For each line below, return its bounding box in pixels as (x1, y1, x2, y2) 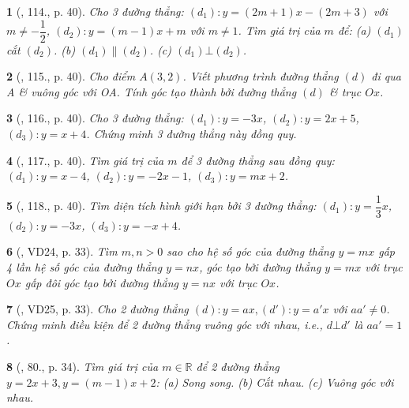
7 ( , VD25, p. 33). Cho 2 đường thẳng (6, 301, 189, 317)
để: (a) (337, 22, 371, 39)
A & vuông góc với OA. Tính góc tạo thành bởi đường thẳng (6, 83, 297, 99)
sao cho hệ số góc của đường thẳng (167, 243, 335, 260)
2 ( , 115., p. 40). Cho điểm (6, 68, 136, 84)
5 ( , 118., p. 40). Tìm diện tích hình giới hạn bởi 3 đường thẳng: (6, 197, 317, 214)
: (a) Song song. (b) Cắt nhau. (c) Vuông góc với (156, 373, 394, 390)
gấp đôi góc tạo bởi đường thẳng (24, 274, 178, 290)
